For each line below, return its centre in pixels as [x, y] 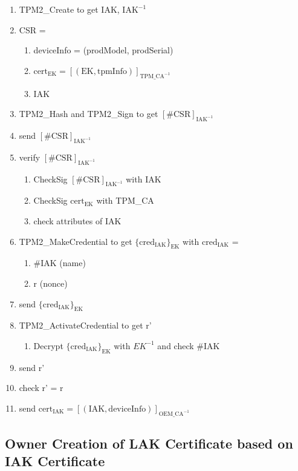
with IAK [144, 179]
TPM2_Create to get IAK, [69, 9]
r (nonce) [50, 283]
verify [30, 157]
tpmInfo [112, 71]
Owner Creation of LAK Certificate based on [149, 443]
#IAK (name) [60, 263]
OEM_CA [171, 414]
